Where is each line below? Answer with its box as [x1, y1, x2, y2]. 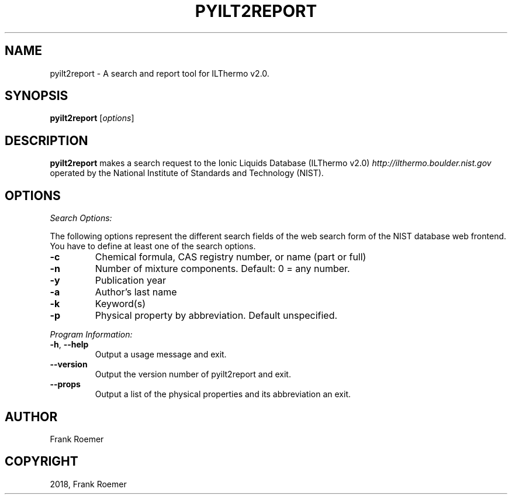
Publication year [95, 274, 167, 287]
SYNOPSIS [5, 88, 68, 104]
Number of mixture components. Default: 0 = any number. [95, 263, 350, 275]
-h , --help [50, 339, 89, 350]
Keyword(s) [95, 298, 146, 310]
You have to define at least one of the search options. [50, 241, 256, 252]
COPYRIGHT [5, 454, 78, 469]
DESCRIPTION [5, 133, 88, 148]
